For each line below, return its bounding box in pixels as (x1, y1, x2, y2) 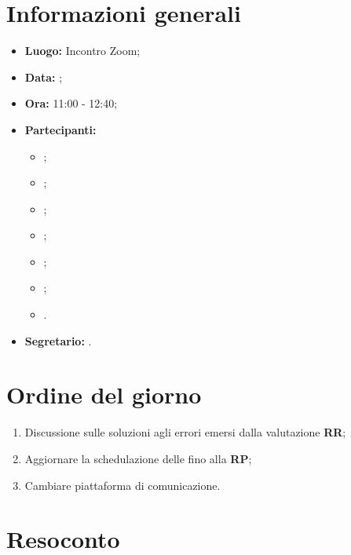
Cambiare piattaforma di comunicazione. (24, 476, 221, 493)
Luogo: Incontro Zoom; (24, 42, 141, 59)
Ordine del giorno (6, 378, 202, 411)
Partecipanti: (24, 121, 97, 137)
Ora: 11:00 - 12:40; (24, 95, 118, 111)
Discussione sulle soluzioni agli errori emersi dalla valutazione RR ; (24, 424, 346, 440)
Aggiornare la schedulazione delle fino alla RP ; (24, 450, 252, 466)
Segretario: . (24, 332, 92, 349)
